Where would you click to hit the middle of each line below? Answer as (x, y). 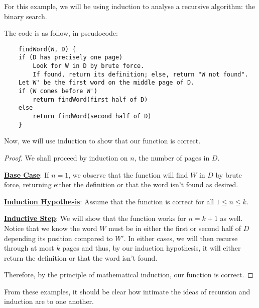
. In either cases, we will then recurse (181, 238)
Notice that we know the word (51, 228)
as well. (231, 218)
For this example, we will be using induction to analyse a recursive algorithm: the (129, 6)
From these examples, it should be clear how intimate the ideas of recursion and (127, 291)
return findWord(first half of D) (90, 99)
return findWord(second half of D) (92, 117)
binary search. (26, 16)
